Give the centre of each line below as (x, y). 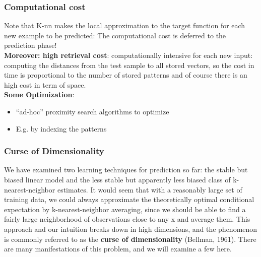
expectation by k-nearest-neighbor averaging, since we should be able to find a (125, 209)
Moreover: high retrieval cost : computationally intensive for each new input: (128, 55)
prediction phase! (30, 45)
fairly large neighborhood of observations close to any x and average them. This (127, 219)
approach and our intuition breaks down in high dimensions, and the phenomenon (131, 229)
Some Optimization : (39, 94)
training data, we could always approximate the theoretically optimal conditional (129, 199)
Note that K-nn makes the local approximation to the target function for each (125, 25)
